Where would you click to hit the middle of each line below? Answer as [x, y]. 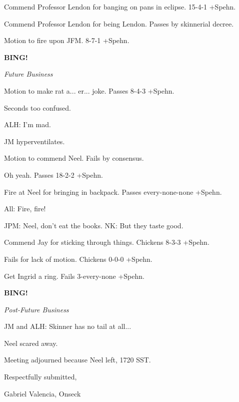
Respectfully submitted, [40, 377]
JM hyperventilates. [34, 141]
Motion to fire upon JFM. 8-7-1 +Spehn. [67, 40]
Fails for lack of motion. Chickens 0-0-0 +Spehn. [78, 259]
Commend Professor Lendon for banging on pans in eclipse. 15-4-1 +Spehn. [120, 7]
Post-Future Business [36, 309]
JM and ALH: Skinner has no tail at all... [68, 326]
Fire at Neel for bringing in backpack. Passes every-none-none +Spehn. [113, 191]
